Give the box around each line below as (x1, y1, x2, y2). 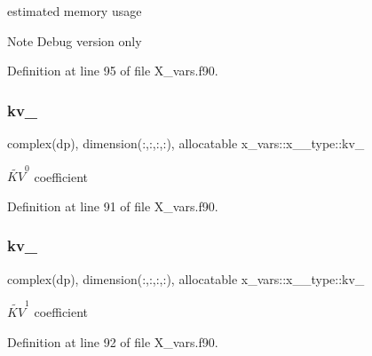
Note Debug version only (7, 31, 142, 50)
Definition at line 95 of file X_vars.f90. (7, 61, 218, 80)
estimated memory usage (7, 2, 142, 20)
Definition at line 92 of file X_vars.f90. (7, 332, 218, 351)
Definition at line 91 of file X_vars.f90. (7, 196, 218, 215)
